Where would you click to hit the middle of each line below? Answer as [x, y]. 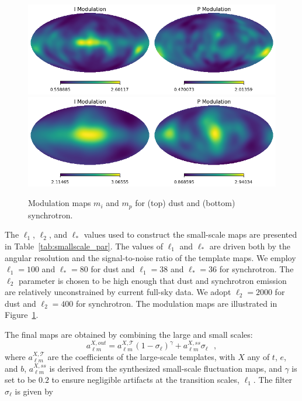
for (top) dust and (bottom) [185, 203]
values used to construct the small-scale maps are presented [190, 234]
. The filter [273, 380]
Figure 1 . [22, 315]
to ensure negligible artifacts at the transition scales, [145, 380]
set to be [20, 380]
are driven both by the [250, 246]
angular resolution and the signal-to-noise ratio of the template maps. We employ [150, 257]
